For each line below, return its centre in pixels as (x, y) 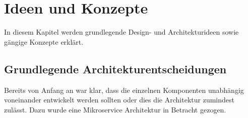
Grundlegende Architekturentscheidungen (115, 69)
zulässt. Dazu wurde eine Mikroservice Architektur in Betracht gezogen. (115, 109)
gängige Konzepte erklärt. (44, 41)
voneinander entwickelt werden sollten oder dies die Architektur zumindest (119, 100)
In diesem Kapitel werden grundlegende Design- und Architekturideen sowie (121, 32)
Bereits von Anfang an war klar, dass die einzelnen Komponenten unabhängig (124, 90)
